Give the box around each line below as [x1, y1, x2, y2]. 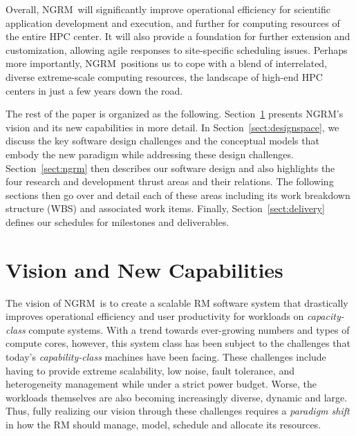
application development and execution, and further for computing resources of [6, 15, 340, 30]
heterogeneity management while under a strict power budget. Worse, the [6, 377, 317, 391]
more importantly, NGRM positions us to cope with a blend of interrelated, [6, 56, 328, 70]
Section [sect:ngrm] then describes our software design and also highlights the [6, 160, 335, 175]
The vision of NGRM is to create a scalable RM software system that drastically [6, 295, 348, 310]
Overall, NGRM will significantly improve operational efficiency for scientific [6, 2, 331, 16]
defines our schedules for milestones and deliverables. [6, 214, 229, 229]
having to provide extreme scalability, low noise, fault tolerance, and [6, 363, 294, 377]
